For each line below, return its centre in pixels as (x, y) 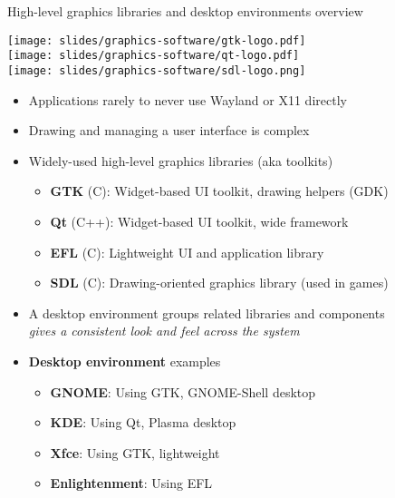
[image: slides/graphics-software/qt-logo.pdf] (154, 56)
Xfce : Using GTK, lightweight (135, 452)
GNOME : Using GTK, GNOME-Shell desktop (183, 391)
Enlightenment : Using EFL (131, 483)
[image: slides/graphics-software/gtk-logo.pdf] (157, 40)
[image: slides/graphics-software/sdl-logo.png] (157, 70)
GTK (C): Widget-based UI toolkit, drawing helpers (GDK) (219, 191)
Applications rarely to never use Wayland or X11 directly (188, 99)
